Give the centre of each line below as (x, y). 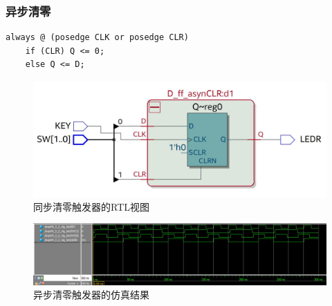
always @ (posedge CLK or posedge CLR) (97, 38)
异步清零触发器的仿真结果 (91, 295)
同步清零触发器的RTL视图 (91, 206)
